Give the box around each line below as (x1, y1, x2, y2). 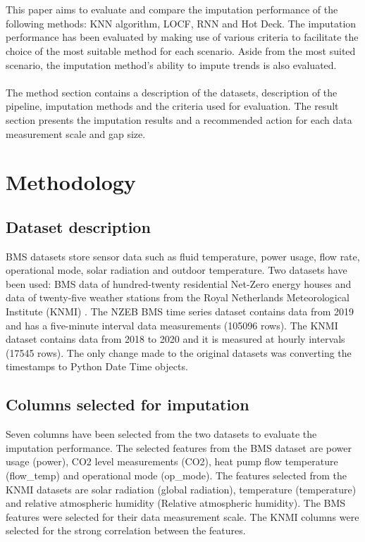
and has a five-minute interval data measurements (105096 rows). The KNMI (6, 317, 338, 332)
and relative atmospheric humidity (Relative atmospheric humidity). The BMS (6, 496, 346, 510)
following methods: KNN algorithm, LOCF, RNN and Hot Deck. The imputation (6, 15, 357, 30)
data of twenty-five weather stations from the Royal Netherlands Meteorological (6, 290, 349, 305)
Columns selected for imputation (6, 393, 249, 415)
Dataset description (6, 215, 151, 237)
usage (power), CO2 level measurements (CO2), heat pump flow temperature (6, 454, 338, 469)
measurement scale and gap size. (6, 126, 146, 141)
